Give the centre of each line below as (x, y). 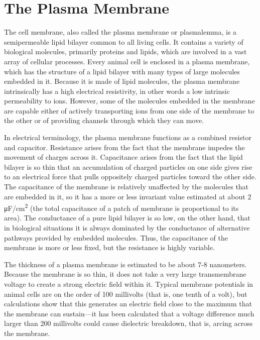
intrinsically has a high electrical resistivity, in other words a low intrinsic (117, 91)
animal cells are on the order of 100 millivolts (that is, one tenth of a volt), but (126, 294)
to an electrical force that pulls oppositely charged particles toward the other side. (130, 177)
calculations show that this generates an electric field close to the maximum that (128, 304)
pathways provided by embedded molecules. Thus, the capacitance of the (116, 237)
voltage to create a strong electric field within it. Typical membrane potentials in (129, 284)
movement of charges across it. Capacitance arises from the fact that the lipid (123, 157)
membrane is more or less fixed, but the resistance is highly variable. (109, 247)
